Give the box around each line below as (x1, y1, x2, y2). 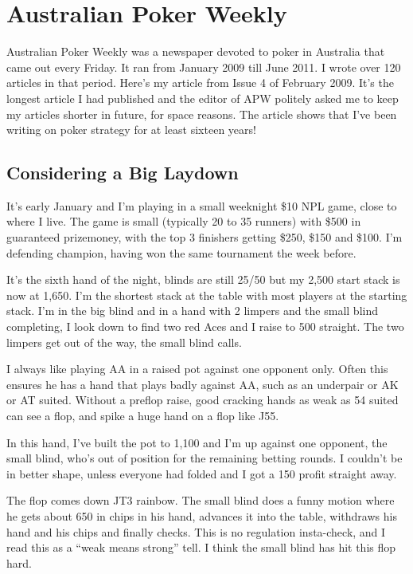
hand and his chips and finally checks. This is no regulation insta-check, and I (6, 523, 386, 540)
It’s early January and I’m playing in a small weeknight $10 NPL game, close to (6, 197, 397, 214)
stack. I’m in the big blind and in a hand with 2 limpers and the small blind (6, 302, 378, 319)
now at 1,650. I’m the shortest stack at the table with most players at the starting (6, 286, 407, 303)
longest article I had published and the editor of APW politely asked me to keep (6, 89, 399, 106)
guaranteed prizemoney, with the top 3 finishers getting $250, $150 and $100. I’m (6, 229, 403, 246)
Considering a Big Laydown (6, 160, 239, 185)
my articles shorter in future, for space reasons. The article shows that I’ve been (6, 105, 397, 122)
